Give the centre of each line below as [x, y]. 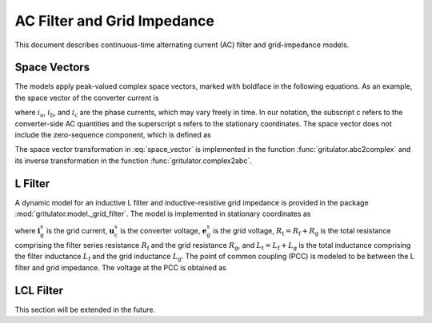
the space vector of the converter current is [87, 98]
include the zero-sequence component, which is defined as [113, 135]
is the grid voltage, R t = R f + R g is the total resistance [302, 232]
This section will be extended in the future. [85, 309]
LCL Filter [39, 291]
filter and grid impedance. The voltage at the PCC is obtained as [121, 267]
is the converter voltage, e [164, 231]
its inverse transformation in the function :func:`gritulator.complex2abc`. [133, 161]
